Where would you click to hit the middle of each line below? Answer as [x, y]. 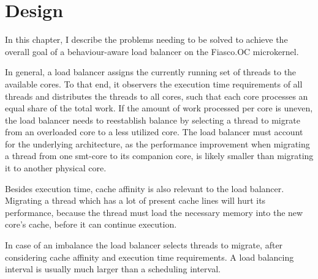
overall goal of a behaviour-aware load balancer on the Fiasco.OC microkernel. [152, 51]
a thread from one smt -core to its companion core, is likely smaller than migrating [159, 156]
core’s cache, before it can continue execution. [91, 224]
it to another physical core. [56, 168]
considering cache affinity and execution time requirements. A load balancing [150, 257]
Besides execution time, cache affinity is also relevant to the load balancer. [145, 188]
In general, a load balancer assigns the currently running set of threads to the [151, 72]
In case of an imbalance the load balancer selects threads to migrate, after [144, 245]
